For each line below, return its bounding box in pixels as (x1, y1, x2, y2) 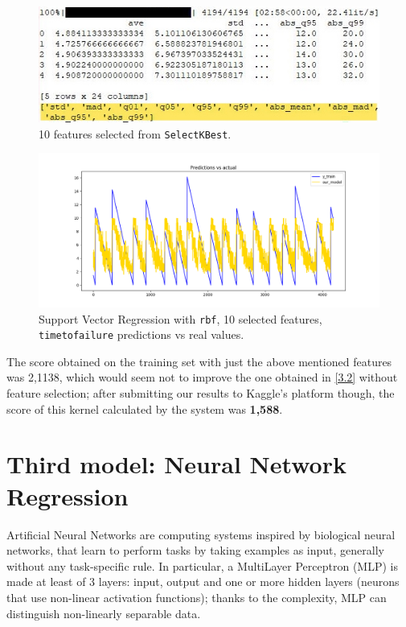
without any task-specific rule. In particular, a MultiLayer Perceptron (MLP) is (6, 557, 399, 574)
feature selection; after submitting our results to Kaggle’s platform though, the (6, 385, 395, 402)
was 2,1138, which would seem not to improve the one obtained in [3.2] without (6, 369, 398, 386)
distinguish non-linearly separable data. (6, 604, 201, 621)
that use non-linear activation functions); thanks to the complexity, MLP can (6, 588, 387, 605)
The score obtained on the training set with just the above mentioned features (6, 353, 392, 369)
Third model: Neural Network (6, 448, 347, 481)
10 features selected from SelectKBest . (39, 125, 232, 142)
